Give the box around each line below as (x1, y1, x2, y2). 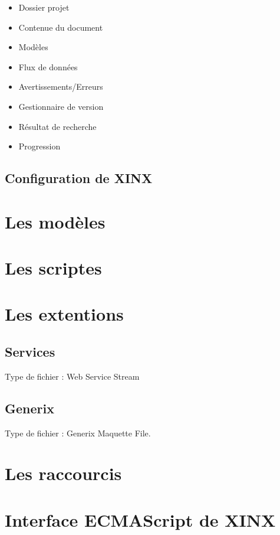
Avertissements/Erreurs (18, 80, 103, 93)
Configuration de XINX (5, 169, 153, 187)
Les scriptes (5, 256, 102, 280)
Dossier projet (18, 1, 70, 13)
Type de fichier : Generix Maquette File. (5, 426, 151, 439)
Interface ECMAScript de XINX (5, 507, 276, 531)
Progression (18, 140, 61, 152)
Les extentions (5, 302, 124, 326)
